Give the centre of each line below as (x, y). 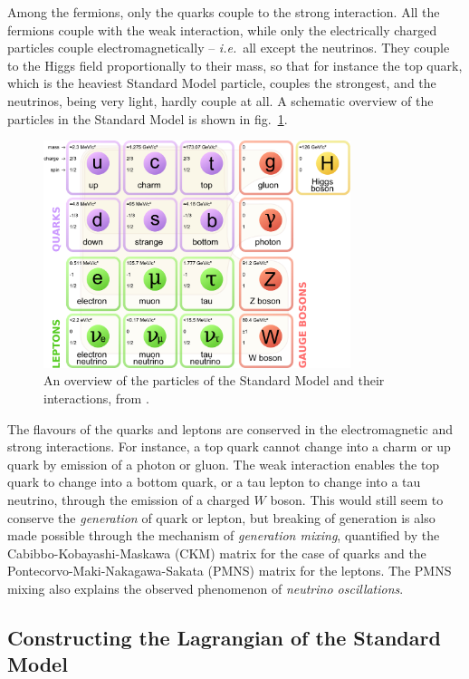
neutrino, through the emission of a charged (129, 500)
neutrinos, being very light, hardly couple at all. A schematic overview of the (220, 100)
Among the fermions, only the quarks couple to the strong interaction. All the (224, 12)
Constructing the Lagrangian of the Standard (224, 637)
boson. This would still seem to (357, 500)
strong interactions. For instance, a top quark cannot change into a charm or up (229, 446)
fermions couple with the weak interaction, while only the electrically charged (222, 29)
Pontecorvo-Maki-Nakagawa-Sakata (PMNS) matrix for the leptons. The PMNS (230, 571)
